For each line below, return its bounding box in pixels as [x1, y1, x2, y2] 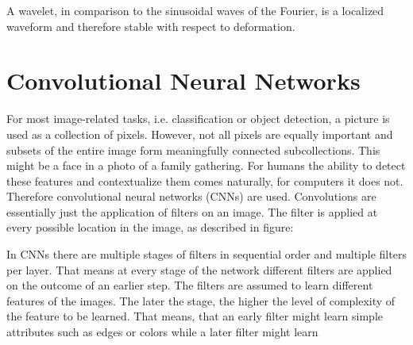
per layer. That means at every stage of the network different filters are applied [6, 261, 392, 278]
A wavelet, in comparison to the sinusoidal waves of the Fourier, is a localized [6, 2, 384, 18]
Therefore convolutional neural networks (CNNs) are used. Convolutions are [6, 188, 376, 205]
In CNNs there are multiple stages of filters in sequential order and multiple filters [6, 246, 407, 263]
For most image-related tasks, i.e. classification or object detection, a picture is [6, 110, 390, 127]
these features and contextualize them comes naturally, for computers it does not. [6, 172, 403, 189]
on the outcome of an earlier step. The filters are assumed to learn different [6, 277, 373, 293]
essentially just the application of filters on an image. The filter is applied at [6, 203, 378, 220]
